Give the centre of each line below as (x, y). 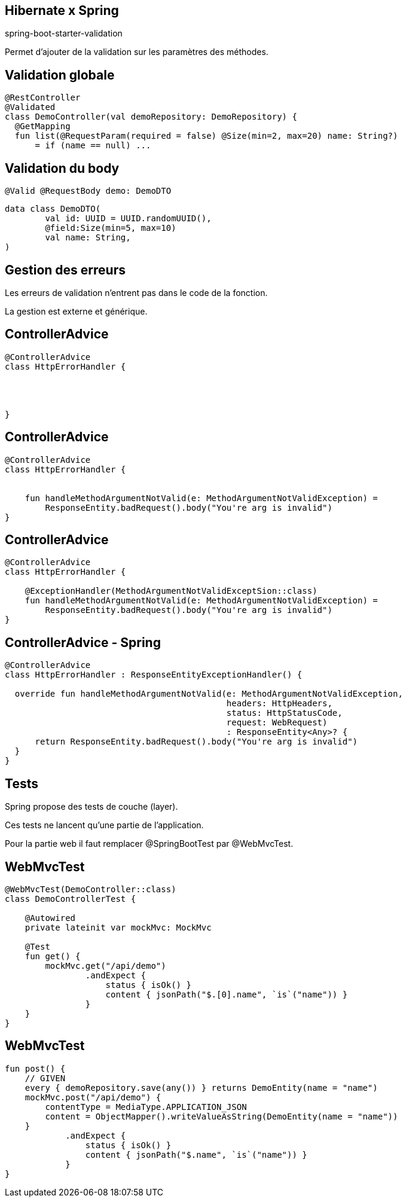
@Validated (30, 107)
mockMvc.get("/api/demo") (106, 966)
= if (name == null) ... (93, 146)
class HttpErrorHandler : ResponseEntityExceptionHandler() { (154, 675)
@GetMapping (42, 126)
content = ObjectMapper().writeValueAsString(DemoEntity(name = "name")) (222, 1116)
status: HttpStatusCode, (284, 713)
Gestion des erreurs (65, 270)
